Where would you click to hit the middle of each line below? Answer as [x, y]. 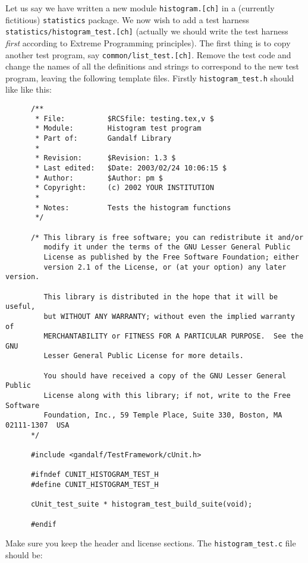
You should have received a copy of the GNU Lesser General [165, 376]
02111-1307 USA [37, 426]
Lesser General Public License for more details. [144, 356]
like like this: [29, 89]
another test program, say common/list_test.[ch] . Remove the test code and [148, 54]
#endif [43, 524]
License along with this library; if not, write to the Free [167, 396]
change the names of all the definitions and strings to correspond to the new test [153, 66]
